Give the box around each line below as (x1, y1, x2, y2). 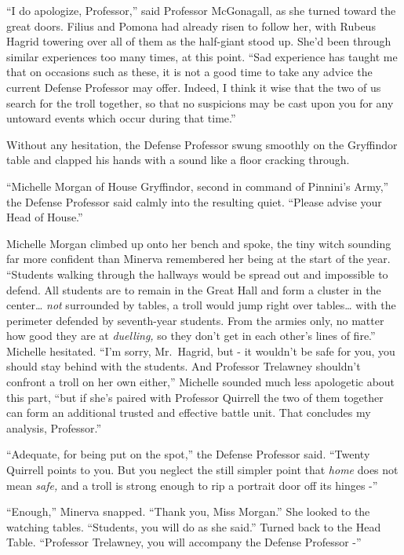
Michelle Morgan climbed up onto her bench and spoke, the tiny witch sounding (6, 235, 391, 251)
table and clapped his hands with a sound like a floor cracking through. (6, 152, 350, 168)
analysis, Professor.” (6, 419, 102, 436)
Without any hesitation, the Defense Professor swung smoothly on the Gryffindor (6, 136, 398, 152)
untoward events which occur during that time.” (6, 110, 236, 126)
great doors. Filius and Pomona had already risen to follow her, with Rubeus (6, 17, 376, 34)
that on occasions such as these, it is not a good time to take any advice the (6, 64, 373, 80)
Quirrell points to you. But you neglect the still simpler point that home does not (6, 462, 399, 478)
